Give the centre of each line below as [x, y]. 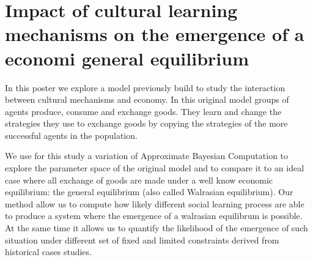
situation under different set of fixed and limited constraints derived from [142, 240]
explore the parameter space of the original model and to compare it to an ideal [155, 168]
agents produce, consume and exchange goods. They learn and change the [143, 111]
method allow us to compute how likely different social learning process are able [155, 203]
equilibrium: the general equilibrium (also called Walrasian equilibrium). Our [149, 192]
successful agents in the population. [71, 135]
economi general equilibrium [127, 58]
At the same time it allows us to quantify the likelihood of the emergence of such [156, 228]
